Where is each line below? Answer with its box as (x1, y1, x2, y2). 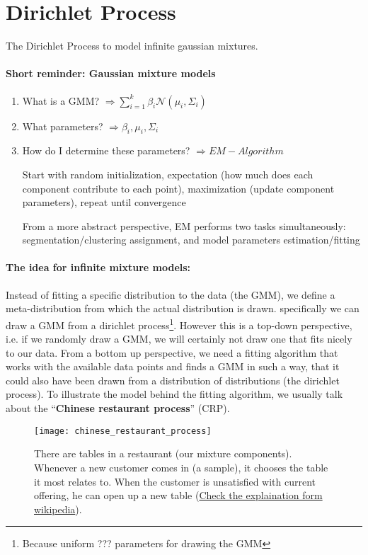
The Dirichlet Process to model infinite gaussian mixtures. (6, 38, 258, 53)
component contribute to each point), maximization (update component (22, 181, 335, 195)
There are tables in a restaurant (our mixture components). (34, 446, 292, 461)
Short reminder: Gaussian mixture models (6, 66, 216, 81)
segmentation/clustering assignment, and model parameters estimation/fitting (22, 232, 360, 247)
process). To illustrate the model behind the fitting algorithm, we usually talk (6, 387, 343, 401)
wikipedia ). (34, 501, 82, 516)
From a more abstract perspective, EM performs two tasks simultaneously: (22, 218, 346, 233)
